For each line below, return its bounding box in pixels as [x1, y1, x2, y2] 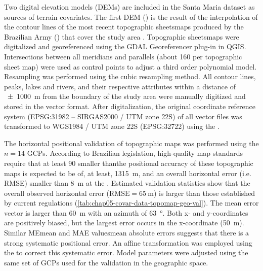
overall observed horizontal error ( [4, 187, 109, 198]
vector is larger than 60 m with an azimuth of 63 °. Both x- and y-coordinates [4, 207, 248, 218]
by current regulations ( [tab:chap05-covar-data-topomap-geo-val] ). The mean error [4, 197, 259, 208]
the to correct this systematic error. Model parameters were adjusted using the [4, 247, 248, 258]
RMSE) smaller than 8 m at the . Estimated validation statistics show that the [4, 178, 250, 188]
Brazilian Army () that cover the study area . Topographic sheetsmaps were [4, 31, 239, 42]
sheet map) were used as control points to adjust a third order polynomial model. [4, 61, 257, 72]
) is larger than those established [153, 187, 255, 198]
